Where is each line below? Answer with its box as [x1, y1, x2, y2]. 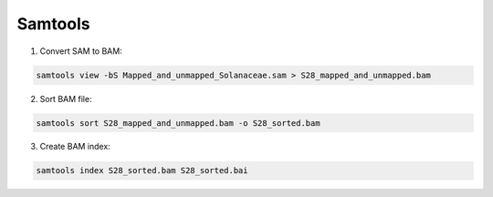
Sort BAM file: [39, 93, 92, 104]
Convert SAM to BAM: [39, 46, 122, 57]
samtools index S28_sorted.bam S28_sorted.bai [36, 165, 248, 176]
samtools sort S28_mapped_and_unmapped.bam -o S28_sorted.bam [36, 118, 320, 128]
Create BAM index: [39, 141, 111, 152]
